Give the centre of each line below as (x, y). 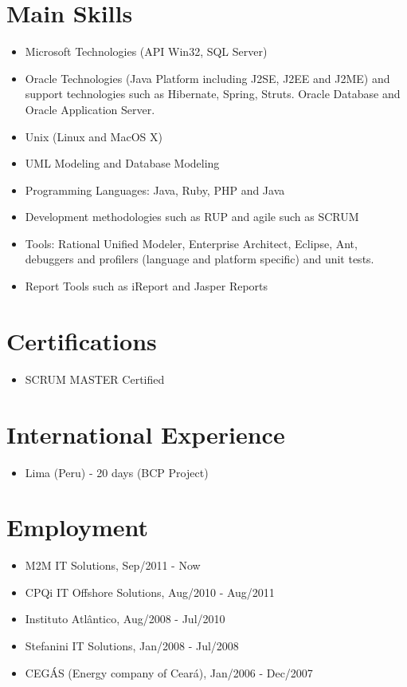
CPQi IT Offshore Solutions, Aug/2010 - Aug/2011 (150, 592)
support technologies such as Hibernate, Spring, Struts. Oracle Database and (213, 94)
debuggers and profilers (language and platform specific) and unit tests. (200, 259)
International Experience (146, 434)
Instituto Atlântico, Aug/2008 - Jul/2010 (125, 619)
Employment (78, 527)
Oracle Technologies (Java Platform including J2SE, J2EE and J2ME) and (207, 78)
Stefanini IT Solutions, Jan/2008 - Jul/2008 (132, 646)
